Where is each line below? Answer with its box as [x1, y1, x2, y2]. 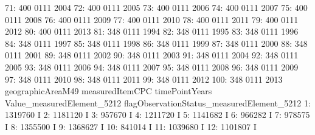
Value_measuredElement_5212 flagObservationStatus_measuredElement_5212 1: [5, 96, 311, 109]
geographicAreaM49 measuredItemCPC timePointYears [5, 85, 212, 97]
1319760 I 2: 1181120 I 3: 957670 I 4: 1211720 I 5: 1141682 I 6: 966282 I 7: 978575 [5, 108, 310, 121]
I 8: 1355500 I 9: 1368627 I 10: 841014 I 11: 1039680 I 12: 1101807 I [5, 120, 257, 133]
